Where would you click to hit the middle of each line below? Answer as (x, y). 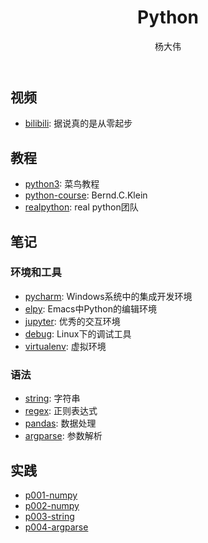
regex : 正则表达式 (61, 411)
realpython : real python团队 (81, 207)
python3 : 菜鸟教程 (62, 184)
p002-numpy (52, 505)
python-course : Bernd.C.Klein (86, 195)
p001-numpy (51, 495)
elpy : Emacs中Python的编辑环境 (90, 308)
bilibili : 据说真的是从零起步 (78, 123)
